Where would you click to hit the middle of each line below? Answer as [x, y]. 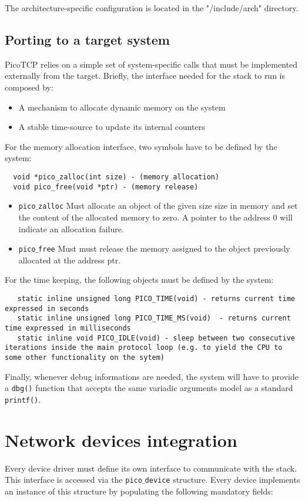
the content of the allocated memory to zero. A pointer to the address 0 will [155, 217]
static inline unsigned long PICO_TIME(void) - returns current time [156, 298]
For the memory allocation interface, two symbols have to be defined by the [141, 146]
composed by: [29, 87]
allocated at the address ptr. [70, 260]
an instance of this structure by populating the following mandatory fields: [139, 491]
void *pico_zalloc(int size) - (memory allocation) [116, 177]
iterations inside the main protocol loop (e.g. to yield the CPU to [144, 348]
